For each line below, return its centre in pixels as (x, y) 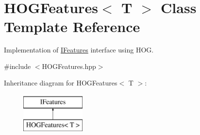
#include (17, 66)
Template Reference (72, 26)
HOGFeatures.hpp (69, 66)
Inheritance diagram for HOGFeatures (61, 82)
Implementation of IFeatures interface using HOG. (79, 50)
